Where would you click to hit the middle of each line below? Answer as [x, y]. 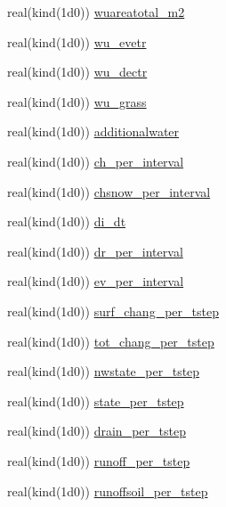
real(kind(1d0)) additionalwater [93, 131]
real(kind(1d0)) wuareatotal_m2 [96, 12]
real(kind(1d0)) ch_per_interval [96, 161]
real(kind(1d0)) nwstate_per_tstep [104, 371]
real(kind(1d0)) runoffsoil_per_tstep [108, 491]
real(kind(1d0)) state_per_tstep [96, 401]
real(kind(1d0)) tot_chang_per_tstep [111, 341]
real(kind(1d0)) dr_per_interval [95, 251]
